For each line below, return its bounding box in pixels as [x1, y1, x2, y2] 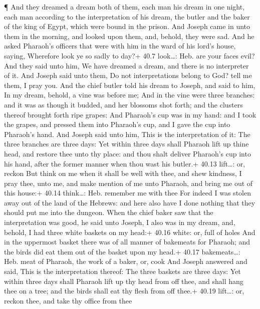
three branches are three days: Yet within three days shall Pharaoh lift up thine [4, 138, 249, 149]
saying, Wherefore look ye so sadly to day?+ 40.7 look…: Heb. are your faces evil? [4, 50, 255, 60]
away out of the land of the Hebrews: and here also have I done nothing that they [4, 197, 255, 207]
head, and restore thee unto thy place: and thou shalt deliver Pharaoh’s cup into [4, 148, 251, 158]
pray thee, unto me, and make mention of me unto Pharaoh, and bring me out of [4, 177, 253, 188]
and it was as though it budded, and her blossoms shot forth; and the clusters [4, 99, 243, 109]
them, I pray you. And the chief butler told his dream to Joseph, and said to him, [4, 79, 255, 90]
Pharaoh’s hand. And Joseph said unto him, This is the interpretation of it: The [4, 128, 250, 139]
